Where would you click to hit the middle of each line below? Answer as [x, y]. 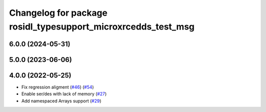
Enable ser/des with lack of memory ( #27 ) [64, 94]
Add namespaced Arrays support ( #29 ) [61, 101]
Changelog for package [58, 13]
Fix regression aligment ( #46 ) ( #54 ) [58, 87]
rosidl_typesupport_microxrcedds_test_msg [102, 27]
